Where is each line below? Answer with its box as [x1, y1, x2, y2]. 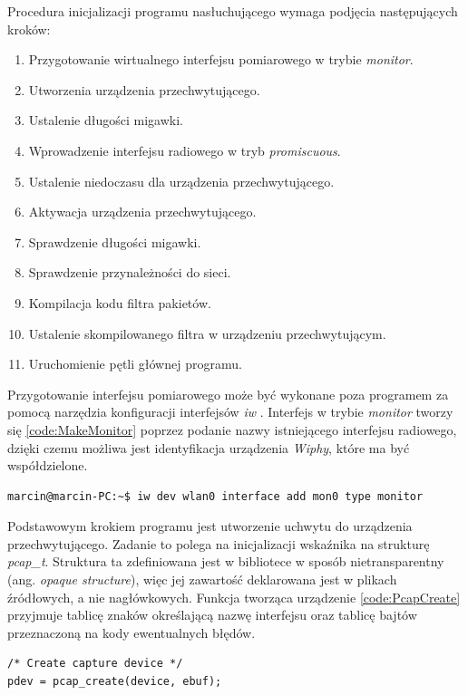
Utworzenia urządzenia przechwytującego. [28, 80, 260, 99]
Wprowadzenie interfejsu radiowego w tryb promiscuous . [28, 140, 341, 159]
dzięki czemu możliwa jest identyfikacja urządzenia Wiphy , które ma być [7, 438, 410, 457]
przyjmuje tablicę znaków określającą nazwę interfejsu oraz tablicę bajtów [7, 605, 417, 624]
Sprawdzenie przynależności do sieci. [28, 263, 231, 282]
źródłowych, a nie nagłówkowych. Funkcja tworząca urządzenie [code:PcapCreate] [7, 587, 461, 606]
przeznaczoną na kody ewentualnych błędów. [7, 623, 256, 642]
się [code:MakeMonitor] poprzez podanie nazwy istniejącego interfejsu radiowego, [7, 420, 457, 439]
